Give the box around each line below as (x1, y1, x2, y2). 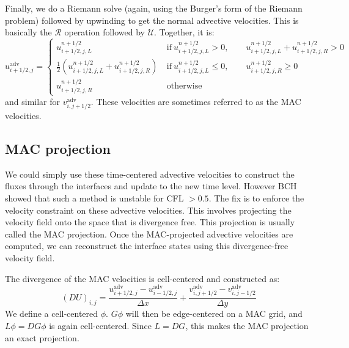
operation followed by (64, 26, 145, 38)
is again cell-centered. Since (49, 319, 152, 332)
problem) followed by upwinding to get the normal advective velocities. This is (5, 13, 299, 26)
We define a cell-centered (5, 307, 98, 320)
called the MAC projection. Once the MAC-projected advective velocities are (5, 227, 293, 240)
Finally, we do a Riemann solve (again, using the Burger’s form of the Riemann (5, 2, 303, 14)
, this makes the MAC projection (185, 319, 309, 332)
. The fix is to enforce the (208, 191, 304, 204)
